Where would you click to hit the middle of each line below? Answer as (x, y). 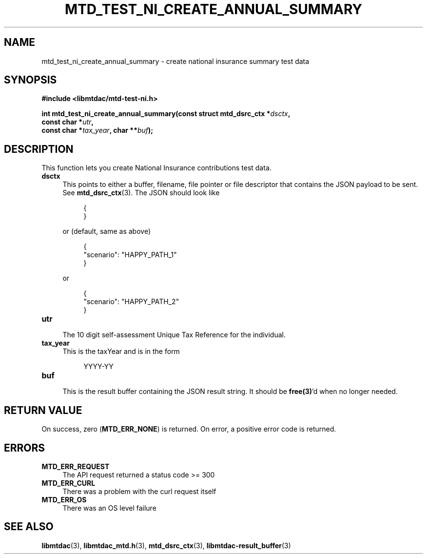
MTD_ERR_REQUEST (76, 466)
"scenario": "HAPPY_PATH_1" (130, 255)
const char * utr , (68, 122)
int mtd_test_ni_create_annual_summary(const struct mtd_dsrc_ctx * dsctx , (166, 114)
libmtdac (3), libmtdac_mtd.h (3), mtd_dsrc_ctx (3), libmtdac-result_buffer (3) (166, 545)
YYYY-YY (98, 367)
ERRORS (25, 448)
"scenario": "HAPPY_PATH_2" (131, 302)
